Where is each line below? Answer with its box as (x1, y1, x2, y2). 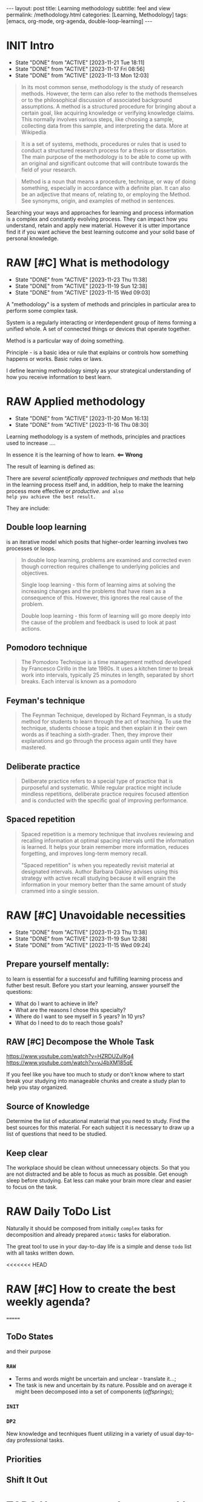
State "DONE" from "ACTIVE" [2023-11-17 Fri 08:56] (15, 65, 145, 72)
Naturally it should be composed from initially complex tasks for (6, 1225, 164, 1232)
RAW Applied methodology (6, 395, 145, 409)
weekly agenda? (6, 1295, 91, 1309)
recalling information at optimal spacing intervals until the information (21, 837, 195, 844)
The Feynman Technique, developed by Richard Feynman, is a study (21, 711, 192, 719)
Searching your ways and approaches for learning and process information (6, 209, 194, 216)
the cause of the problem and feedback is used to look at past (21, 619, 177, 626)
